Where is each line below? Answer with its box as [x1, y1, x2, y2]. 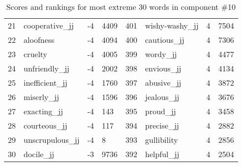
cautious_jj [145, 34, 184, 45]
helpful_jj [145, 148, 180, 160]
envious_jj [145, 63, 181, 74]
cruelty [24, 48, 48, 60]
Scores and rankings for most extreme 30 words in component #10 [6, 1, 236, 12]
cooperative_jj [24, 20, 74, 31]
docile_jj [24, 148, 55, 160]
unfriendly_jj [24, 63, 70, 74]
